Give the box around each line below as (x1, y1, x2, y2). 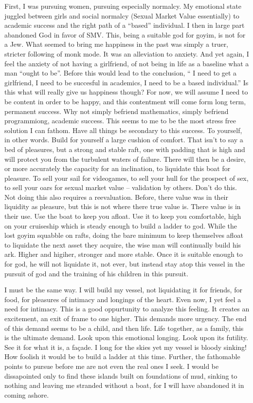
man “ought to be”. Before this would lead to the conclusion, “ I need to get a (4, 68, 237, 78)
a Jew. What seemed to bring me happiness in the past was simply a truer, (4, 39, 229, 49)
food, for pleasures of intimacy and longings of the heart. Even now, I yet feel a (4, 294, 241, 304)
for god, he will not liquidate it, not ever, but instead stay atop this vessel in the (4, 259, 245, 269)
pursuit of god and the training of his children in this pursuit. (4, 268, 188, 278)
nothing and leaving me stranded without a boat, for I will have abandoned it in (4, 380, 244, 390)
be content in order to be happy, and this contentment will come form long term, (4, 96, 246, 106)
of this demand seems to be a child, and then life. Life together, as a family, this (4, 323, 244, 333)
